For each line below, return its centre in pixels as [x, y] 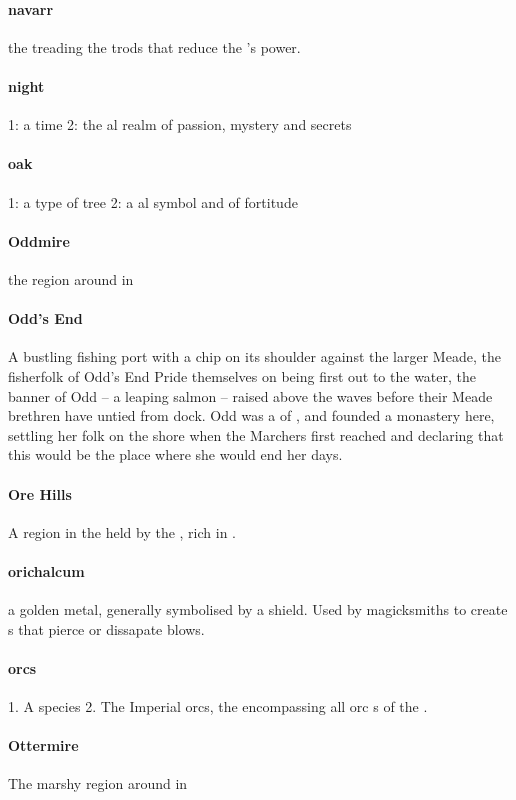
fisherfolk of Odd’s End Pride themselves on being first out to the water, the [242, 375]
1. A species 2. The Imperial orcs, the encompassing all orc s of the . [218, 706]
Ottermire [43, 745]
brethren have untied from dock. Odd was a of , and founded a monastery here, [251, 415]
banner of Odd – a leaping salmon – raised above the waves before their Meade [250, 395]
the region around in [71, 278]
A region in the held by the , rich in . [122, 531]
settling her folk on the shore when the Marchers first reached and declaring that [256, 434]
